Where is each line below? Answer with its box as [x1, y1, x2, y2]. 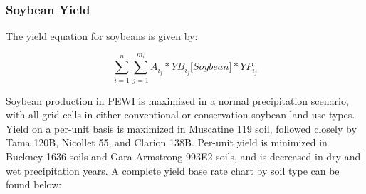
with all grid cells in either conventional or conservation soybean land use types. [6, 107, 355, 122]
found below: [6, 177, 62, 192]
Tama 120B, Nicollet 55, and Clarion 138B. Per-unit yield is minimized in [6, 135, 328, 150]
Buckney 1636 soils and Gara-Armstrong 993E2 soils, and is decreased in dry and [6, 148, 361, 163]
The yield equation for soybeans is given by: [6, 29, 198, 44]
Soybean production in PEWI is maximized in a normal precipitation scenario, [6, 93, 349, 108]
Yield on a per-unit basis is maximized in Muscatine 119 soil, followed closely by [6, 121, 357, 136]
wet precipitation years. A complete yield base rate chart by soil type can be [6, 163, 340, 178]
